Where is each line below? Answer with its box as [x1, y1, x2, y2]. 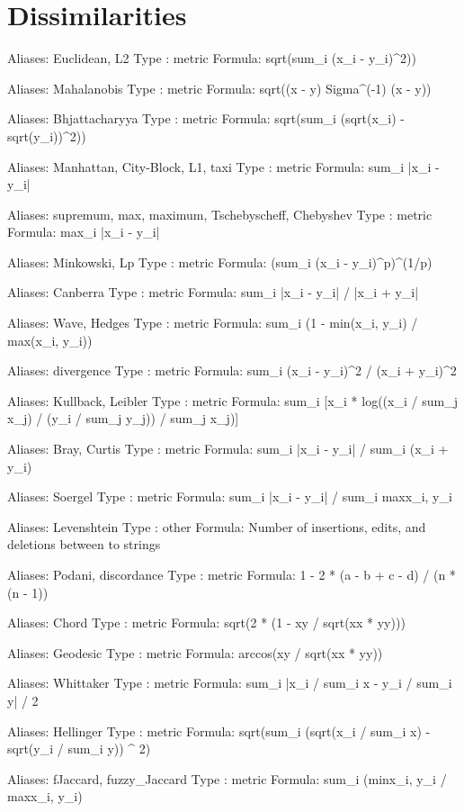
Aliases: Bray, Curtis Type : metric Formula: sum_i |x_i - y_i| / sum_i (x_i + [7, 439, 449, 458]
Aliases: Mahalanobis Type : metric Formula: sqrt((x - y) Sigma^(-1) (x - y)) [7, 78, 432, 97]
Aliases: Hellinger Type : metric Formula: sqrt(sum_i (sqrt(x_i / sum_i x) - [7, 721, 431, 740]
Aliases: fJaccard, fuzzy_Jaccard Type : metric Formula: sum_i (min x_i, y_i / [7, 769, 447, 788]
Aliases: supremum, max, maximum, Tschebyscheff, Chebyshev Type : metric [7, 204, 433, 223]
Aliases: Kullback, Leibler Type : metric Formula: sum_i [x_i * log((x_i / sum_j [7, 391, 458, 410]
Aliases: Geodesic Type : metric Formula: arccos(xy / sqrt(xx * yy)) [7, 643, 383, 662]
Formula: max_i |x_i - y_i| [7, 222, 160, 241]
